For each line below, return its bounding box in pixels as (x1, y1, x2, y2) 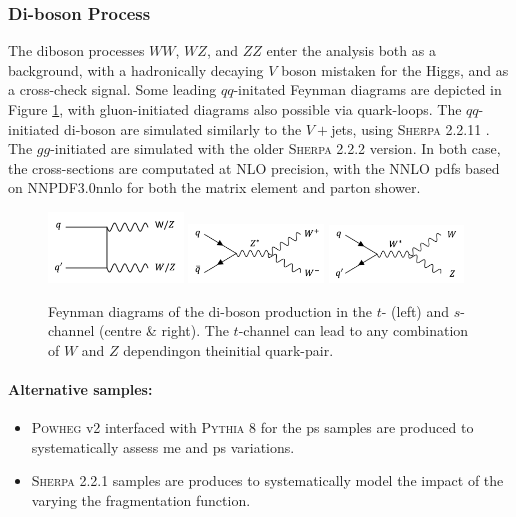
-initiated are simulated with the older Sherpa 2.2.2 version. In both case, (50, 138, 501, 159)
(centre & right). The (98, 320, 229, 341)
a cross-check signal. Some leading (8, 79, 217, 100)
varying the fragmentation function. (31, 489, 251, 510)
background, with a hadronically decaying (8, 59, 264, 80)
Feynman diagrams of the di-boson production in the (48, 300, 373, 321)
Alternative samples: (8, 378, 153, 399)
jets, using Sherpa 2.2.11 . (331, 118, 490, 139)
